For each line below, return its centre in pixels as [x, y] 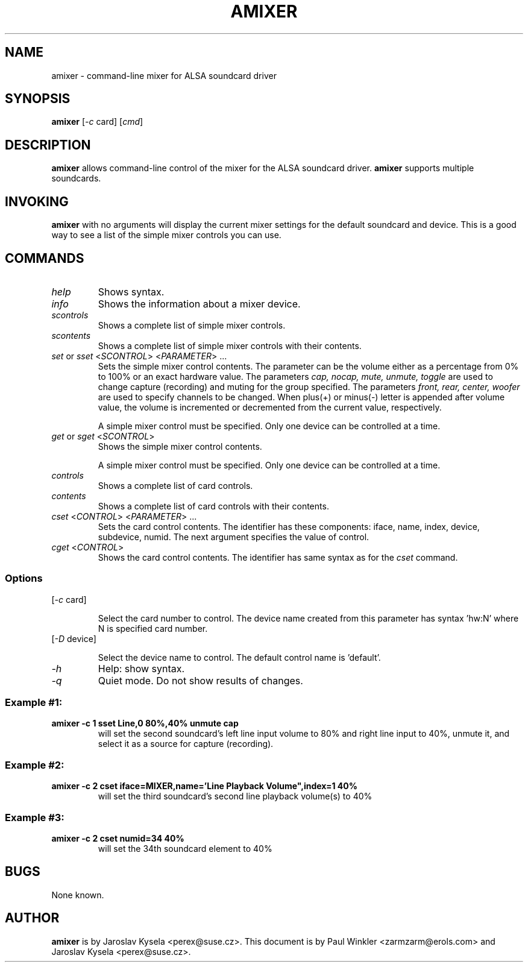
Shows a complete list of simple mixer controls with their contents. [230, 345]
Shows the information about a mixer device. [199, 304]
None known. [78, 895]
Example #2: [35, 765]
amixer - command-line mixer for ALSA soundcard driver [164, 75]
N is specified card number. [153, 628]
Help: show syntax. [141, 668]
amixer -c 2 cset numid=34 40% [118, 838]
